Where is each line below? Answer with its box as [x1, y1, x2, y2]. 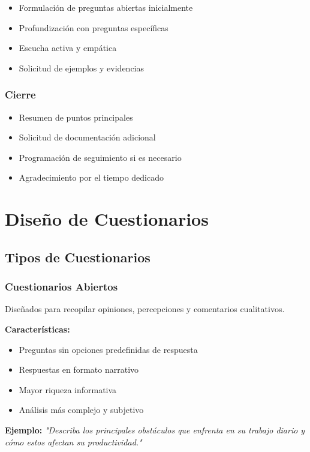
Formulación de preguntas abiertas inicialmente [19, 1, 193, 13]
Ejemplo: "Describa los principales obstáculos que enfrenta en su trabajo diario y [5, 423, 305, 436]
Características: [5, 322, 70, 335]
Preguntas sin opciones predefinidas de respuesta [19, 343, 198, 355]
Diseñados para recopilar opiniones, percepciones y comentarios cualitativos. [5, 303, 285, 315]
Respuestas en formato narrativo [19, 363, 139, 376]
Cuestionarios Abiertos [5, 279, 118, 294]
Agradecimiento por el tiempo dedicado [19, 171, 164, 184]
